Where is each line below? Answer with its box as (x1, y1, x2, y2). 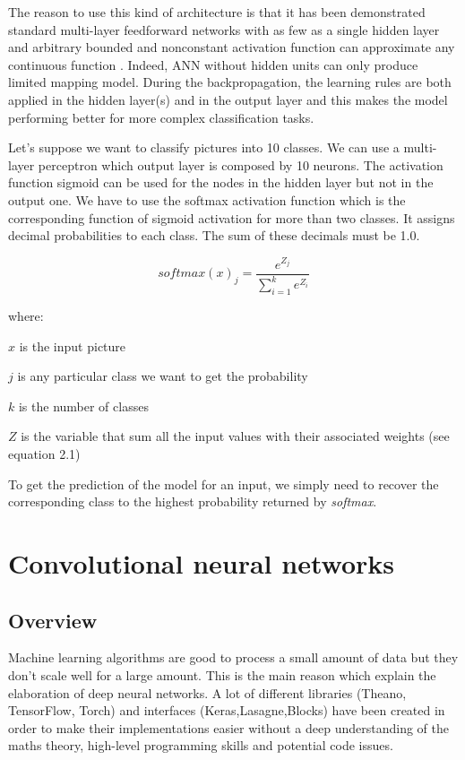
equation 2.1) (8, 445, 81, 463)
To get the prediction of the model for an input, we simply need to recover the (8, 474, 439, 493)
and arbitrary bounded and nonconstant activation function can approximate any (8, 38, 455, 56)
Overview (8, 606, 98, 634)
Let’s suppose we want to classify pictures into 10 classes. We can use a (8, 138, 400, 157)
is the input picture (19, 336, 126, 355)
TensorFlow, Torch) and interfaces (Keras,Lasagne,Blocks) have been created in (8, 701, 445, 720)
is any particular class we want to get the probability (17, 367, 308, 385)
